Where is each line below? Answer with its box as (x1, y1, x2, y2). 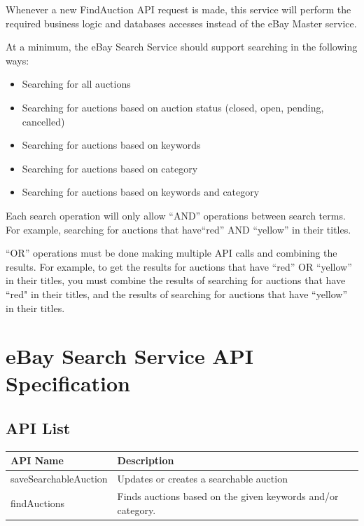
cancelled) (22, 114, 65, 128)
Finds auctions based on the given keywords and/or (117, 489, 339, 504)
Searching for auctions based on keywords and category (22, 184, 260, 199)
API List (6, 417, 71, 439)
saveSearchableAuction (10, 471, 108, 486)
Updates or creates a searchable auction (117, 471, 288, 486)
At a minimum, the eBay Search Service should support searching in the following (6, 39, 358, 54)
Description (117, 453, 174, 468)
